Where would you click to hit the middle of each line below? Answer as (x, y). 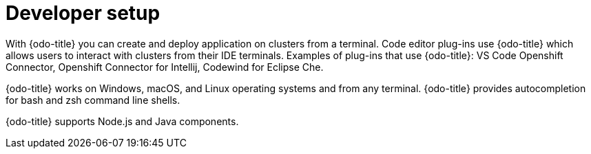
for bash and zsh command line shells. (93, 100)
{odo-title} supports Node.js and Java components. (122, 121)
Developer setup (83, 13)
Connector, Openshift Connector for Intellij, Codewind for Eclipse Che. (165, 67)
